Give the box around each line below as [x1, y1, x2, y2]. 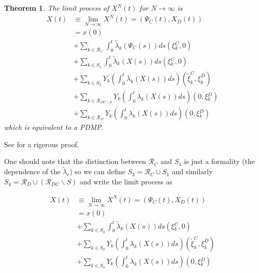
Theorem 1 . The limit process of [4, 3, 109, 13]
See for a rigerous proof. [4, 139, 79, 149]
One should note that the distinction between [4, 156, 146, 167]
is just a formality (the [184, 156, 255, 167]
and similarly [172, 166, 213, 177]
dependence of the [4, 166, 61, 177]
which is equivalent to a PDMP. [4, 122, 103, 132]
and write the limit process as [80, 176, 173, 186]
